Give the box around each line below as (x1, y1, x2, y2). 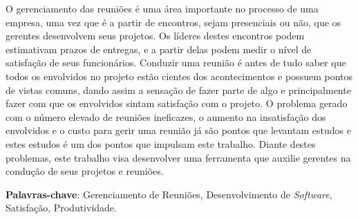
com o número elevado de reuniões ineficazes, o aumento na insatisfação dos (6, 109, 326, 124)
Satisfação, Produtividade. (6, 200, 117, 215)
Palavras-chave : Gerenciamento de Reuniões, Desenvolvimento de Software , (6, 187, 332, 201)
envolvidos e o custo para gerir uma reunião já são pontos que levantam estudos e (6, 123, 351, 137)
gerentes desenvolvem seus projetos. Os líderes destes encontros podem (6, 28, 305, 43)
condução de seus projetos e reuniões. (6, 164, 164, 178)
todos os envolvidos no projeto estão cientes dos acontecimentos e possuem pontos (6, 68, 353, 83)
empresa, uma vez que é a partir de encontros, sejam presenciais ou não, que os (6, 15, 341, 29)
